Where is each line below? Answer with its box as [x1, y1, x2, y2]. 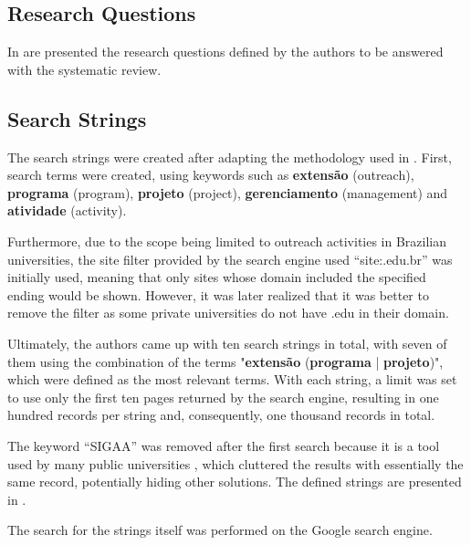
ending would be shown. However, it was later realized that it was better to [7, 285, 429, 304]
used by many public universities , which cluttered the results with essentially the [7, 454, 464, 473]
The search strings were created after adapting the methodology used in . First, [7, 147, 452, 166]
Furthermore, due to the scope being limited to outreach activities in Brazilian [7, 231, 447, 250]
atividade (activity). [7, 201, 127, 220]
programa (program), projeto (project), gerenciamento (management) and [7, 183, 448, 202]
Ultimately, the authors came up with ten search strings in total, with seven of [7, 333, 447, 352]
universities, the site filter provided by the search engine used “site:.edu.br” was [7, 249, 453, 268]
